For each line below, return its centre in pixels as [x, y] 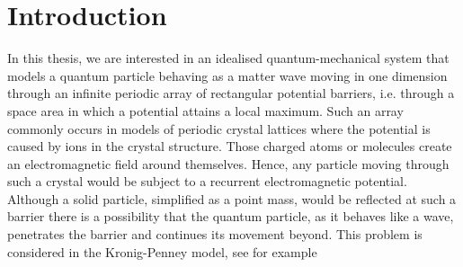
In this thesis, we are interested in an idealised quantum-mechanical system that [228, 58]
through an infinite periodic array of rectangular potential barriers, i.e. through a [231, 93]
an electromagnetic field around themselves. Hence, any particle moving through [228, 163]
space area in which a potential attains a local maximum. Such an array [205, 110]
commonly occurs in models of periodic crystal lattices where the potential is [219, 128]
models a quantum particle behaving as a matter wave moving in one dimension [227, 75]
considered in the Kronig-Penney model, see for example [162, 251]
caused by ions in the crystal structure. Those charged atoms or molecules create [230, 146]
